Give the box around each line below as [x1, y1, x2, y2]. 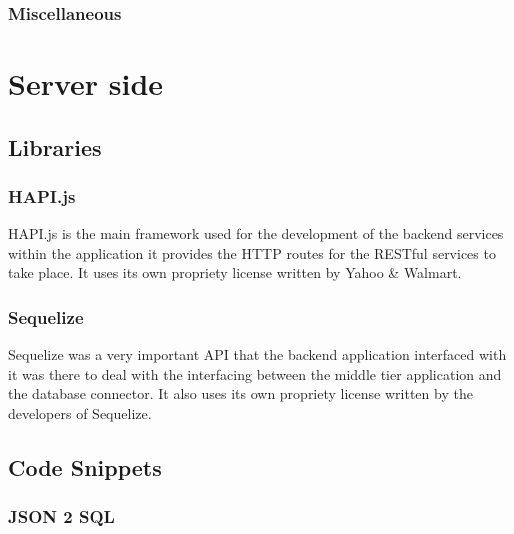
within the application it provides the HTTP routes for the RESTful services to [8, 242, 496, 263]
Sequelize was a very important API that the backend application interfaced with [8, 344, 507, 365]
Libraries [8, 131, 102, 162]
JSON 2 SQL [8, 504, 115, 529]
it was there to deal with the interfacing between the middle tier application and [8, 363, 502, 384]
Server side [8, 63, 164, 104]
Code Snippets [8, 451, 162, 482]
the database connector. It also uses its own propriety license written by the [8, 383, 473, 404]
